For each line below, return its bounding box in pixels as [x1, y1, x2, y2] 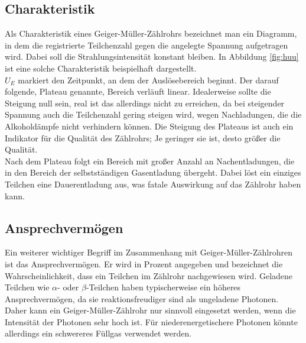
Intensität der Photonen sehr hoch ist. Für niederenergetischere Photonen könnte [5, 315, 298, 328]
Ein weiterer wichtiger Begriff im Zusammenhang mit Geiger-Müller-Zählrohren [5, 246, 292, 258]
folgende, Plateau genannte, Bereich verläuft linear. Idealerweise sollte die [5, 85, 271, 98]
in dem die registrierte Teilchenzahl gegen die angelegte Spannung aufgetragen [5, 38, 288, 51]
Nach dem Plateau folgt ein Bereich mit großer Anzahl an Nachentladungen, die [5, 154, 295, 167]
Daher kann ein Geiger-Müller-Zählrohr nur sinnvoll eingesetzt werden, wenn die [5, 304, 296, 316]
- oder [57, 281, 79, 293]
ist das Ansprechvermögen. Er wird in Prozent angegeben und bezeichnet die [5, 257, 283, 270]
